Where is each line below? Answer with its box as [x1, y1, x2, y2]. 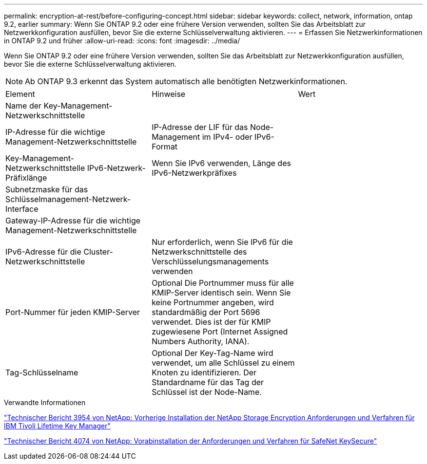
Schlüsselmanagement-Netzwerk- [5, 194, 131, 204]
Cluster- [83, 247, 113, 257]
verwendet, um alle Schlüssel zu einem [152, 358, 295, 368]
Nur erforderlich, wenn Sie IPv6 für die [152, 237, 293, 247]
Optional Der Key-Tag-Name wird [152, 348, 273, 358]
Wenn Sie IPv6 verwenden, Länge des [152, 158, 291, 168]
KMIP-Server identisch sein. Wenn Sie [152, 288, 291, 297]
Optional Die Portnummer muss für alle [152, 278, 294, 288]
